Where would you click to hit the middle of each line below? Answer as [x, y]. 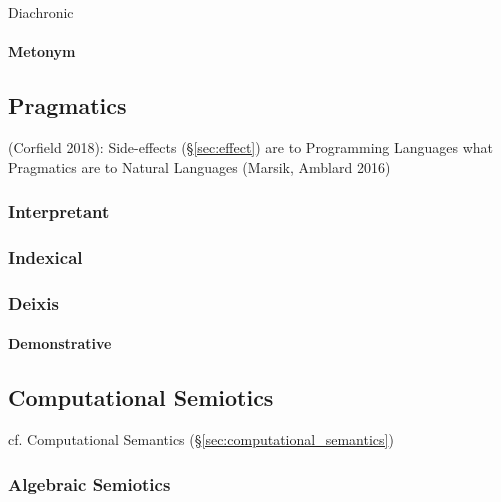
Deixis [33, 302]
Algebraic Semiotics [89, 483]
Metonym [42, 51]
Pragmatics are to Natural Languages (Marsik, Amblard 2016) [199, 166]
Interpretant [59, 211]
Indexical [45, 256]
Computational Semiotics [141, 397]
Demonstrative [60, 343]
